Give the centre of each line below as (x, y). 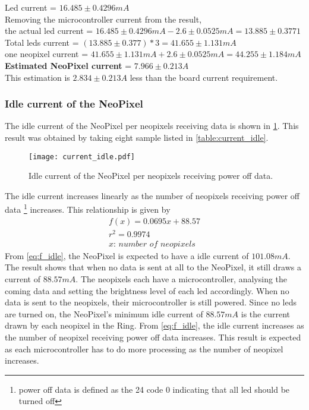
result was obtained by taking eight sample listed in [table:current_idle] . (137, 137)
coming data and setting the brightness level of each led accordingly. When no (147, 290)
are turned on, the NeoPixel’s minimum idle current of (104, 313)
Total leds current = (42, 42)
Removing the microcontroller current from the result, (103, 19)
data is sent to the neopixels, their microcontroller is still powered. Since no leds (151, 302)
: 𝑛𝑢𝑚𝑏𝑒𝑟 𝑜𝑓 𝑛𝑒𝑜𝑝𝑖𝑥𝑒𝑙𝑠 (154, 244)
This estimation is (37, 77)
